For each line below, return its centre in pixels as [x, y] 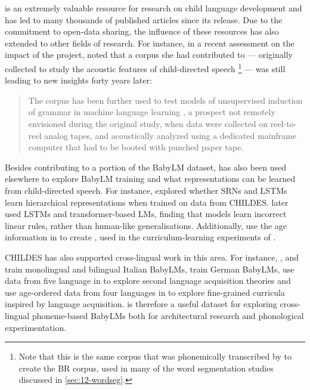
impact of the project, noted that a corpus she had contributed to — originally [149, 55]
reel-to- [283, 123]
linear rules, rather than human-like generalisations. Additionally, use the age [146, 225]
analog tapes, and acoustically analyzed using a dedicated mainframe [170, 135]
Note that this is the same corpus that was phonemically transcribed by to [155, 356]
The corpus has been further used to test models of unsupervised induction [165, 100]
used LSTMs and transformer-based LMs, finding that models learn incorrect [146, 214]
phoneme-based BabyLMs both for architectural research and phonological [168, 315]
